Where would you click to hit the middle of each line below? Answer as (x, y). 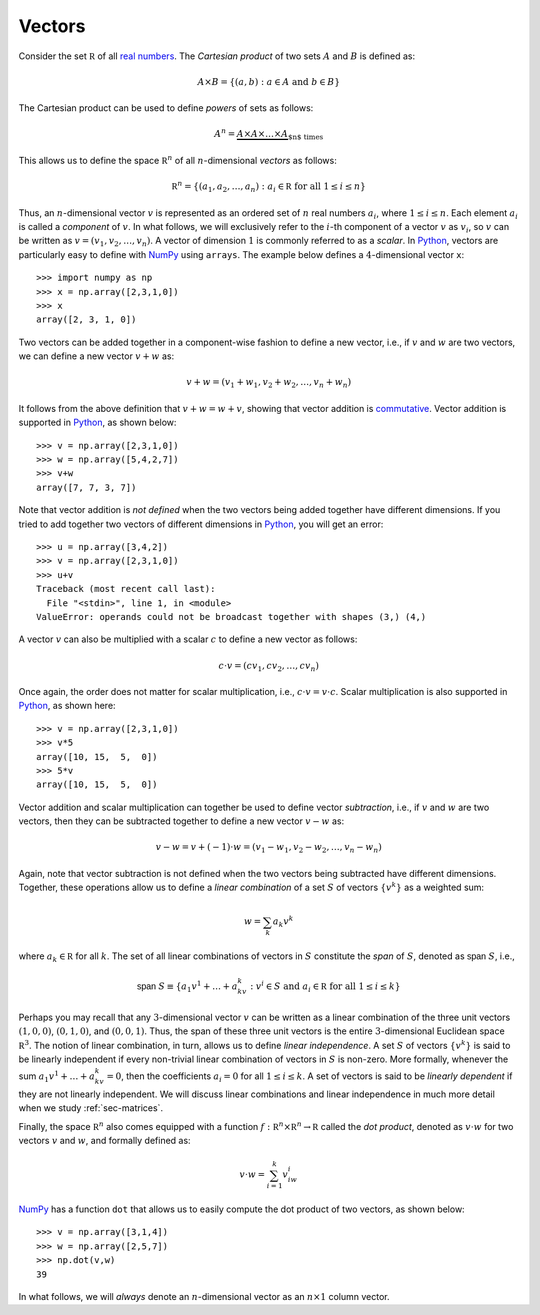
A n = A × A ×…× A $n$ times (268, 134)
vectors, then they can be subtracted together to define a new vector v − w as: (181, 821)
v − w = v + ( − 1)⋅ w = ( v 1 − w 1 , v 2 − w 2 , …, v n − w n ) (268, 848)
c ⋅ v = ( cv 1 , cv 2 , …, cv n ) (269, 667)
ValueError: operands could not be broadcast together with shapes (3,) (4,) (231, 616)
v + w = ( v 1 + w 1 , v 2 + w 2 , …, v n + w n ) (269, 383)
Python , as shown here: (67, 706)
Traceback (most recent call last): (126, 589)
